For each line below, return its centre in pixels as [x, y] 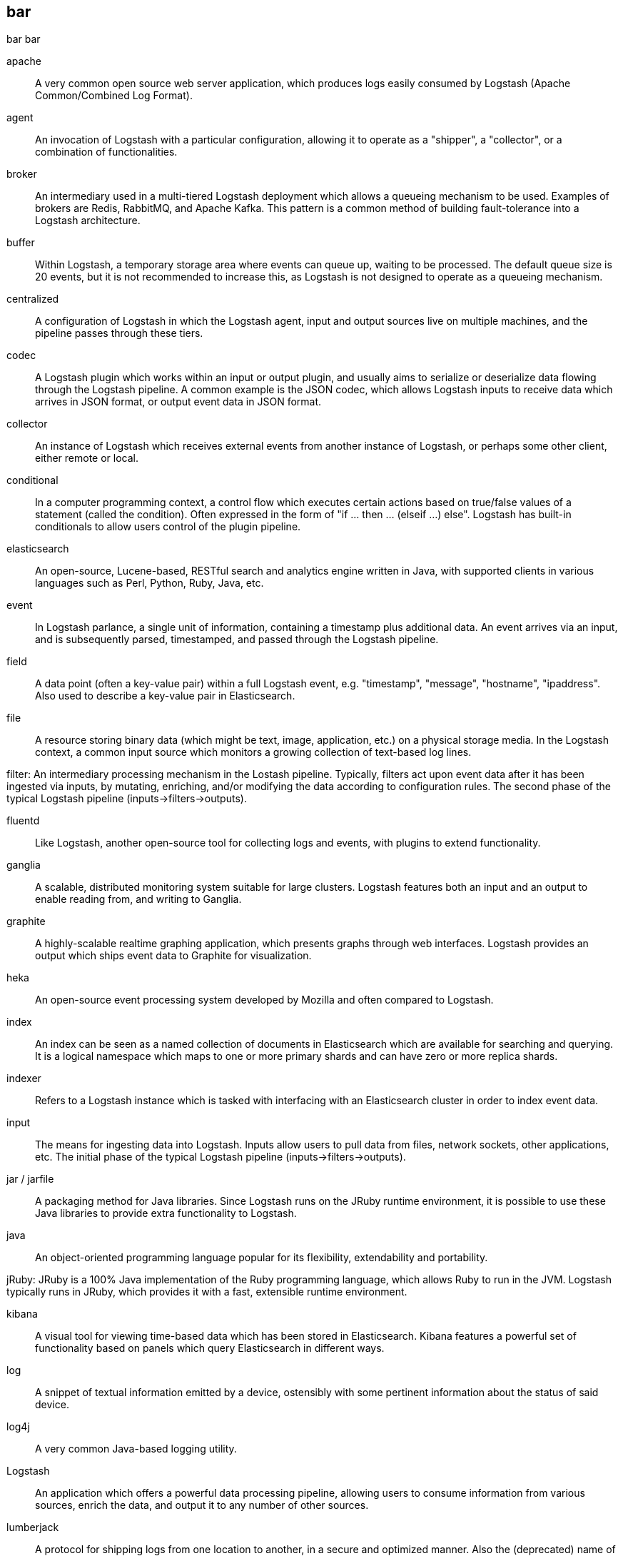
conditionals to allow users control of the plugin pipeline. [168, 527]
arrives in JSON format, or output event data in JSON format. [178, 402]
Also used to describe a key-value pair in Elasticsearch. [165, 696]
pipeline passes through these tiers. [119, 333]
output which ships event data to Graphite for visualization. [173, 956]
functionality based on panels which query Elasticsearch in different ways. [210, 1348]
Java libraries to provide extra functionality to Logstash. [166, 1213]
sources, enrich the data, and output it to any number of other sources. [202, 1505]
